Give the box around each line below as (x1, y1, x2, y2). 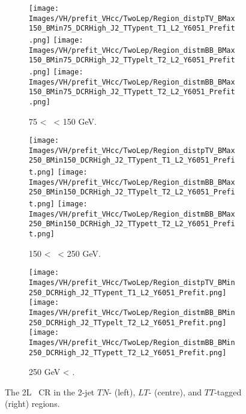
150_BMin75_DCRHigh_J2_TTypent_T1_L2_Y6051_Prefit (29, 24, 235, 33)
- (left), (109, 385, 136, 398)
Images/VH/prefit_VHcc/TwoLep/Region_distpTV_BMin (29, 278, 235, 287)
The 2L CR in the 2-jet (5, 385, 95, 398)
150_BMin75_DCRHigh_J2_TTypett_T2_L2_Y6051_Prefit (29, 88, 235, 97)
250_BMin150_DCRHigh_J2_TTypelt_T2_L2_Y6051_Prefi (29, 188, 235, 197)
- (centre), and (148, 385, 202, 398)
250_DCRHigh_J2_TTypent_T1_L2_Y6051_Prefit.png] (29, 288, 227, 297)
